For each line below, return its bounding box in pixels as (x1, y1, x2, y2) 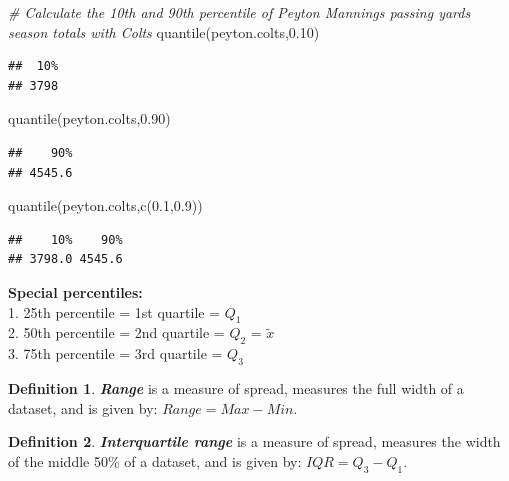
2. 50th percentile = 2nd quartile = (8, 322, 225, 343)
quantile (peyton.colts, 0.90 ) (8, 108, 171, 129)
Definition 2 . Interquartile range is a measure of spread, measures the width (8, 431, 501, 452)
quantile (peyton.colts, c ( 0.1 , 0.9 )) (8, 195, 203, 216)
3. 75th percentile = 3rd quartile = (8, 343, 223, 364)
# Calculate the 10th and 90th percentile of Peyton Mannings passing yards (8, 2, 471, 22)
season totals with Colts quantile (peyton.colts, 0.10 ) (8, 21, 320, 42)
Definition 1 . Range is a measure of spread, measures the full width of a (8, 377, 464, 398)
